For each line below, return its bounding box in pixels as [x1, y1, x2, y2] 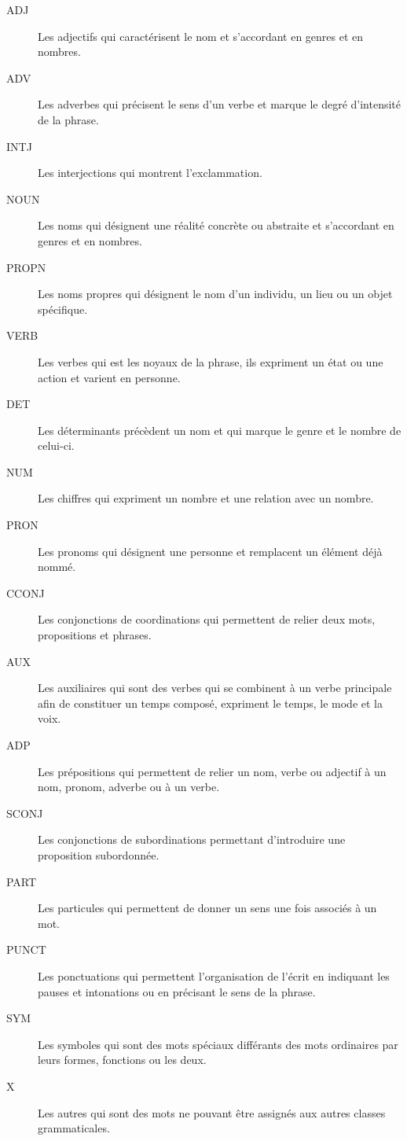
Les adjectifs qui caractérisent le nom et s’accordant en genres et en [38, 28, 364, 44]
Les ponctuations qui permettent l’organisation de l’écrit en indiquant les [38, 967, 390, 984]
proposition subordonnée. [38, 846, 159, 863]
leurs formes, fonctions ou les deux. [38, 1051, 207, 1068]
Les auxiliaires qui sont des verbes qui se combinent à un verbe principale [38, 679, 392, 696]
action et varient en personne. [38, 369, 181, 385]
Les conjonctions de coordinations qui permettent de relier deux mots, [38, 611, 376, 628]
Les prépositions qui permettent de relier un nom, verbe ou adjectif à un [38, 763, 387, 779]
